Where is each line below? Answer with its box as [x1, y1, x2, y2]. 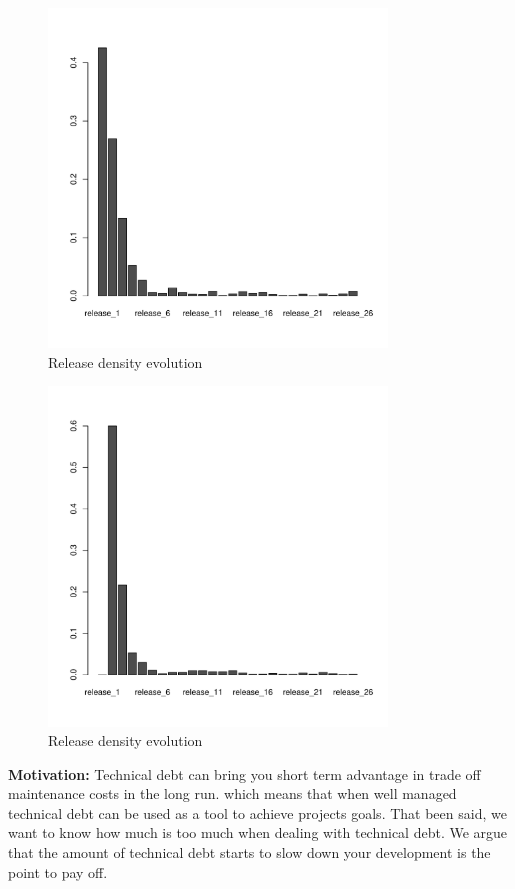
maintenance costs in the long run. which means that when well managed [8, 783, 457, 804]
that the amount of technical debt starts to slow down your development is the [8, 842, 491, 863]
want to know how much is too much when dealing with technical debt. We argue [8, 822, 508, 843]
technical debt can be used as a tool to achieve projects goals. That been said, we [8, 802, 507, 823]
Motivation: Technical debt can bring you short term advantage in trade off [8, 763, 481, 784]
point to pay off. [8, 861, 108, 882]
